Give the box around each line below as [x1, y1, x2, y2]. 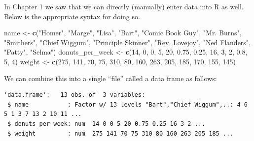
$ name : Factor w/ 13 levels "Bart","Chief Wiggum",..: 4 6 [7, 101, 248, 108]
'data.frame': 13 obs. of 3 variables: [4, 91, 145, 99]
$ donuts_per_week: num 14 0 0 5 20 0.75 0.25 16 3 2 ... [7, 120, 206, 127]
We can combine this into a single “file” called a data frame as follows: [4, 73, 217, 83]
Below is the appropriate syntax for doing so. [4, 11, 140, 21]
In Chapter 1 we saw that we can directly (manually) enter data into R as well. [4, 1, 244, 11]
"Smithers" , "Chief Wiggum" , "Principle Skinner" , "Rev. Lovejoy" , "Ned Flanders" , [4, 37, 251, 47]
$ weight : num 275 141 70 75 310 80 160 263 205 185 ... [7, 130, 234, 137]
